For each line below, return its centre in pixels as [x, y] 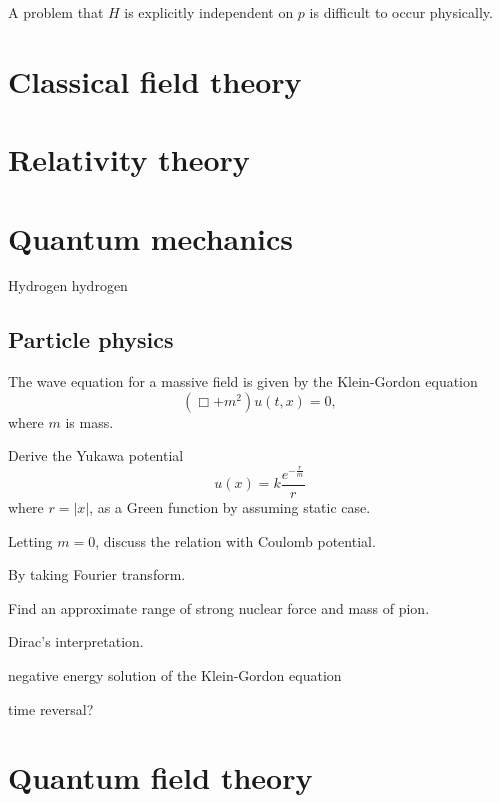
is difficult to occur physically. [401, 12]
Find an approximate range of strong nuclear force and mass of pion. [219, 607]
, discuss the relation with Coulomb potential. [235, 540]
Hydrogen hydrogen [68, 285]
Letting [30, 540]
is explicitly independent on [209, 12]
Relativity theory [129, 159]
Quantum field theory [160, 777]
